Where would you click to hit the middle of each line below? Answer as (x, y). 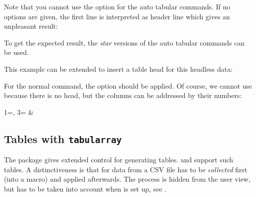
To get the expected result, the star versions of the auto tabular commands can (124, 42)
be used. (17, 52)
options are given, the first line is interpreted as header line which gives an (117, 16)
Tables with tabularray (63, 138)
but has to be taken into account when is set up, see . (85, 188)
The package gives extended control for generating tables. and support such (119, 160)
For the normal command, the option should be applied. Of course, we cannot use (128, 85)
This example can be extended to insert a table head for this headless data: (118, 69)
